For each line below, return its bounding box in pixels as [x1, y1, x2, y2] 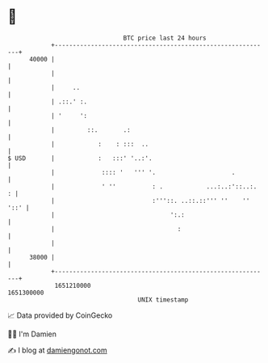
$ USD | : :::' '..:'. [7, 154, 153, 163]
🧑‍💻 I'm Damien [7, 329, 57, 339]
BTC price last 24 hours [123, 34, 207, 42]
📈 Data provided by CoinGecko [7, 310, 113, 320]
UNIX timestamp [137, 295, 189, 304]
